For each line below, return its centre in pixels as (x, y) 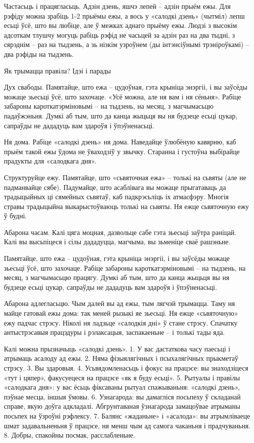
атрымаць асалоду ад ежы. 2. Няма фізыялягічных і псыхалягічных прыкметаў (121, 358)
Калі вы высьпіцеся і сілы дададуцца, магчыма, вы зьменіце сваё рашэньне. (117, 242)
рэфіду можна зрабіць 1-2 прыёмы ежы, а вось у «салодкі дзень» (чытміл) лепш (124, 15)
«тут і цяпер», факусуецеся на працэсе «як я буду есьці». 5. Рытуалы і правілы (122, 377)
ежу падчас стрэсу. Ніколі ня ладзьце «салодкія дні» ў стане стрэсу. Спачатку (121, 322)
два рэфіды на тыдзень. (39, 54)
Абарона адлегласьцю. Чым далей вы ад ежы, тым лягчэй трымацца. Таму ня (120, 303)
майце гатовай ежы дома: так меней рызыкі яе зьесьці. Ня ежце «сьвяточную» (121, 313)
